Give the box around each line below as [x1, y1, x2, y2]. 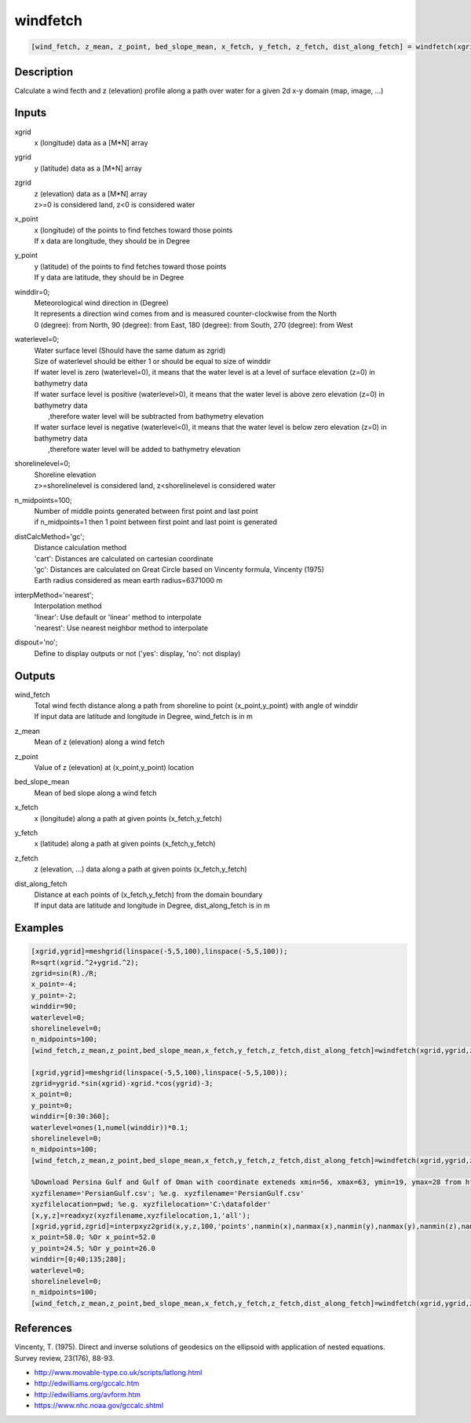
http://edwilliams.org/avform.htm [34, 1389, 141, 1399]
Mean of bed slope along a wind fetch [34, 788, 157, 798]
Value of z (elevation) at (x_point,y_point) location [34, 762, 195, 772]
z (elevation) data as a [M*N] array [34, 189, 148, 198]
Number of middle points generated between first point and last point [34, 507, 258, 516]
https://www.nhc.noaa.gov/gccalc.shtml [34, 1401, 164, 1410]
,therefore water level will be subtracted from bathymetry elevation [48, 411, 265, 420]
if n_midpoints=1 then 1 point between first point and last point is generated [34, 517, 278, 526]
